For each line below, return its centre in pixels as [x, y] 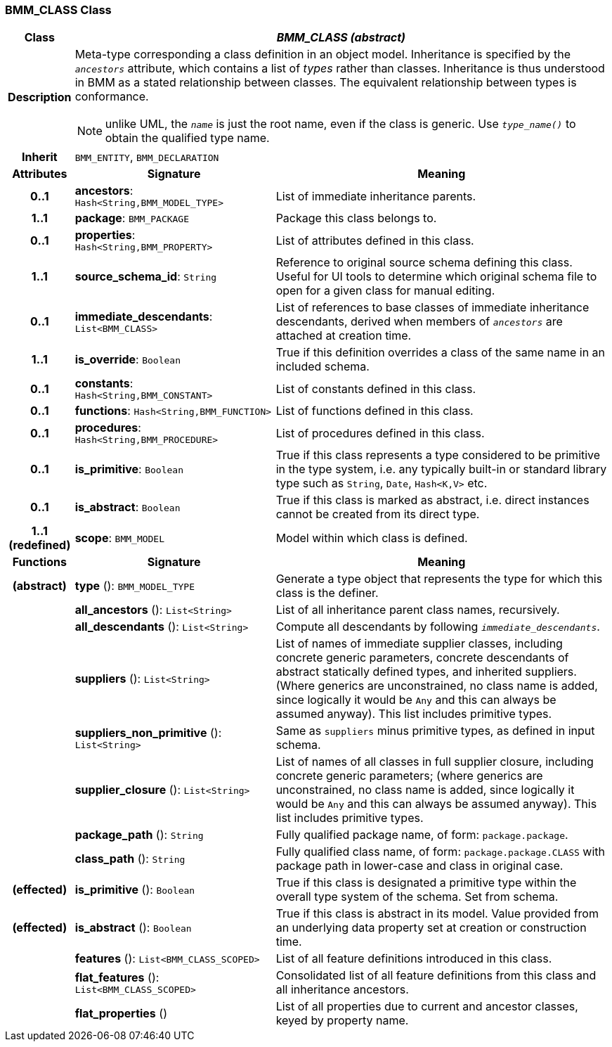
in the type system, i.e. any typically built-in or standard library [441, 469]
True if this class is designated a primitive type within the [426, 883]
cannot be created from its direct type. [378, 514]
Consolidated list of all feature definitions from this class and [436, 976]
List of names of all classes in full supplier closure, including [435, 762]
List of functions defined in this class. [375, 411]
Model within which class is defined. [372, 538]
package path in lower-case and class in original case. [419, 866]
